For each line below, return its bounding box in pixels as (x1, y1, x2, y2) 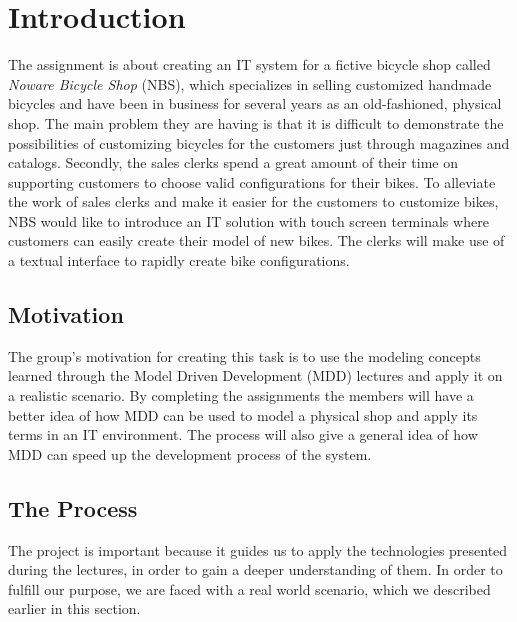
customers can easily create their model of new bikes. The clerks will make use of (8, 230, 505, 251)
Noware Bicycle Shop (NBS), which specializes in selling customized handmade (8, 73, 492, 94)
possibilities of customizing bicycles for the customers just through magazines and (8, 132, 510, 153)
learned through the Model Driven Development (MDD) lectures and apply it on (8, 365, 503, 386)
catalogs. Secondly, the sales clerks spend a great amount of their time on (8, 152, 459, 173)
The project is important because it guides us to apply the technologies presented (8, 539, 508, 560)
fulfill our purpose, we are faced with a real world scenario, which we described (8, 578, 491, 599)
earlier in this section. (8, 598, 141, 619)
